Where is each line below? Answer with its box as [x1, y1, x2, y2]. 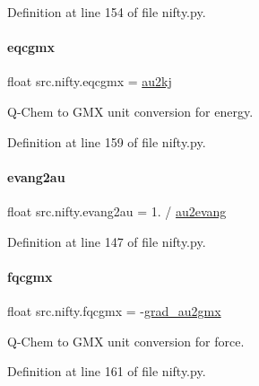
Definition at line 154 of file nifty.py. [7, 3, 206, 21]
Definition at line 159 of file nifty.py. [7, 132, 206, 151]
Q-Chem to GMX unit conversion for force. [7, 331, 245, 350]
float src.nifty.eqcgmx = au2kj [7, 72, 172, 91]
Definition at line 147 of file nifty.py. [7, 232, 206, 250]
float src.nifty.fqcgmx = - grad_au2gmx [7, 301, 221, 320]
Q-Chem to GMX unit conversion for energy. [7, 101, 254, 120]
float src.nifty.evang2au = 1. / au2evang [7, 201, 227, 220]
